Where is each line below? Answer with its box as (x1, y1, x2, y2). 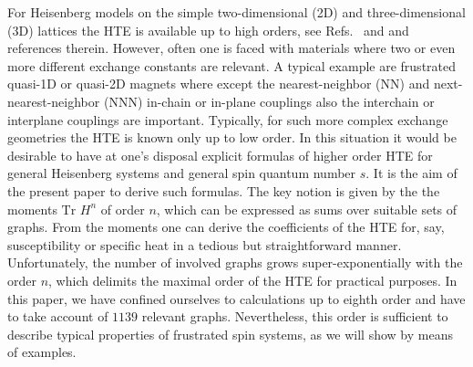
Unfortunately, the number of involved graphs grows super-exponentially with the (7, 253, 463, 272)
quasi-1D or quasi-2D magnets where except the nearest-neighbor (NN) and (7, 74, 430, 93)
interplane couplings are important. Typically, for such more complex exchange (7, 110, 448, 129)
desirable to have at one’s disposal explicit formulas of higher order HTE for (7, 145, 433, 164)
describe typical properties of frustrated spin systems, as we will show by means (7, 324, 453, 343)
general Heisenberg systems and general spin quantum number (7, 163, 356, 183)
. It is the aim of (365, 163, 458, 183)
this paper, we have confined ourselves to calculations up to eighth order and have (7, 288, 466, 308)
